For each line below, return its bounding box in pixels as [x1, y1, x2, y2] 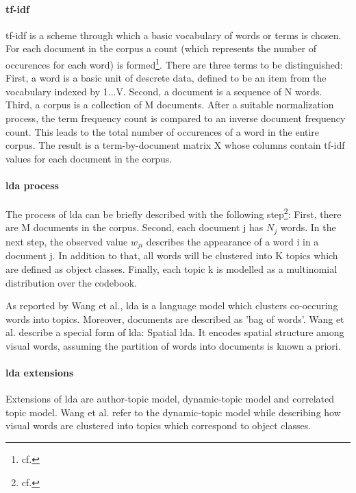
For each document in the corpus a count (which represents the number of [5, 41, 317, 56]
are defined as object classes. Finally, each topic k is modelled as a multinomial [5, 261, 338, 276]
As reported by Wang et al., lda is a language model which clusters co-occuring [5, 298, 338, 313]
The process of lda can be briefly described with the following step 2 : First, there [5, 205, 342, 221]
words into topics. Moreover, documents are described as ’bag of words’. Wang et [5, 311, 344, 326]
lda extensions [5, 365, 74, 380]
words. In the [280, 220, 336, 235]
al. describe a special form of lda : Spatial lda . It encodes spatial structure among [5, 325, 344, 339]
